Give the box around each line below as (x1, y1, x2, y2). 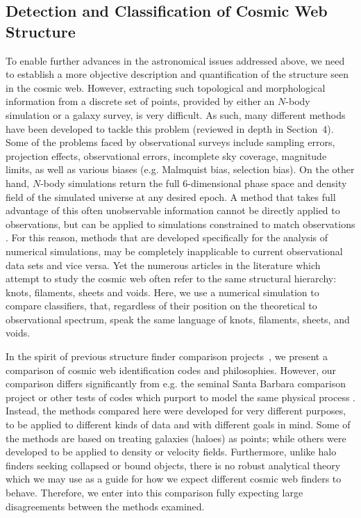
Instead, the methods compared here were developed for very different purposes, (6, 403, 346, 418)
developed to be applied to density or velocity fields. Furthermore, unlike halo (6, 444, 337, 459)
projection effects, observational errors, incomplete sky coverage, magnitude (6, 148, 327, 163)
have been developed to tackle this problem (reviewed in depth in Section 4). (6, 121, 334, 136)
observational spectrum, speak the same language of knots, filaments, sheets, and (6, 311, 350, 326)
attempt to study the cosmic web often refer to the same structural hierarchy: (6, 271, 337, 286)
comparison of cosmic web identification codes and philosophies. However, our (6, 362, 337, 377)
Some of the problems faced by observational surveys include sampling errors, (6, 135, 335, 149)
